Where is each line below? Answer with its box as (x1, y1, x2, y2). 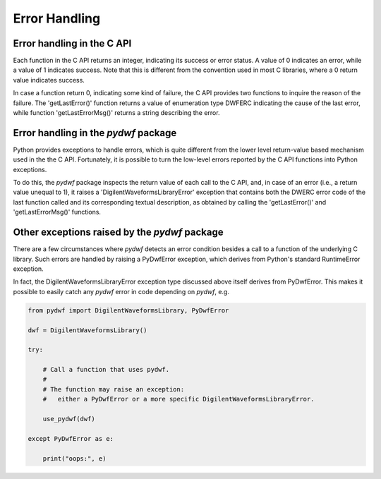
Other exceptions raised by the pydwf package (13, 226, 224, 238)
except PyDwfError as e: (28, 435, 114, 442)
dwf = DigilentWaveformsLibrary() (28, 326, 147, 334)
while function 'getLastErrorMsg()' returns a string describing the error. (13, 109, 220, 117)
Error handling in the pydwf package (13, 127, 177, 139)
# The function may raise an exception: (42, 385, 185, 393)
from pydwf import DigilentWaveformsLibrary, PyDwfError (28, 306, 229, 314)
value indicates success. (13, 75, 85, 84)
